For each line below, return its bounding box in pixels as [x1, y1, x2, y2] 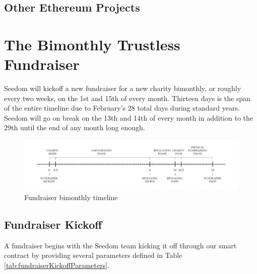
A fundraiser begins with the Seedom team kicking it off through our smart [4, 240, 237, 250]
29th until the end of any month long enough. [4, 122, 145, 133]
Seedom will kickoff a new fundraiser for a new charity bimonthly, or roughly [4, 83, 241, 94]
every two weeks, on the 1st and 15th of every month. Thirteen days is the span [4, 93, 250, 103]
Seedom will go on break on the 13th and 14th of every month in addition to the [4, 112, 253, 123]
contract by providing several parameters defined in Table [4, 250, 182, 260]
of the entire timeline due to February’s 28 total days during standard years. [4, 103, 240, 113]
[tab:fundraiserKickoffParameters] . [4, 259, 109, 270]
